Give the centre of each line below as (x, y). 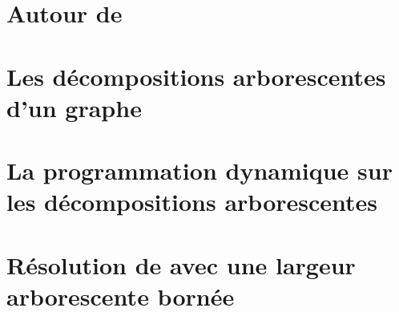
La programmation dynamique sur (199, 170)
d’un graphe (74, 107)
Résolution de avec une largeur (181, 264)
